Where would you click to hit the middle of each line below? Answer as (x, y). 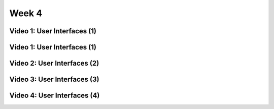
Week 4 (26, 13)
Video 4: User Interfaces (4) (55, 96)
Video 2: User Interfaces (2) (54, 63)
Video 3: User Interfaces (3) (54, 79)
